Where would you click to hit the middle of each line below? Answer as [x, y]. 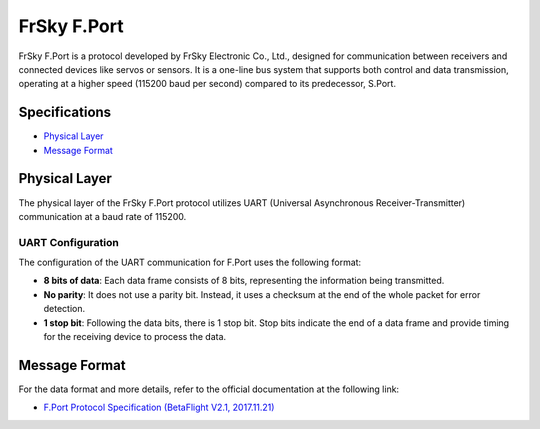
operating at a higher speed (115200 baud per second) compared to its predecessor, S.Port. [207, 84]
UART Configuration [68, 242]
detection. [64, 309]
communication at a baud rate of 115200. [102, 216]
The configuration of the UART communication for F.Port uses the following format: [190, 262]
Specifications [65, 112]
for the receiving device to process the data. [135, 337]
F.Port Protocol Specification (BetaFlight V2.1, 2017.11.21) [159, 407]
